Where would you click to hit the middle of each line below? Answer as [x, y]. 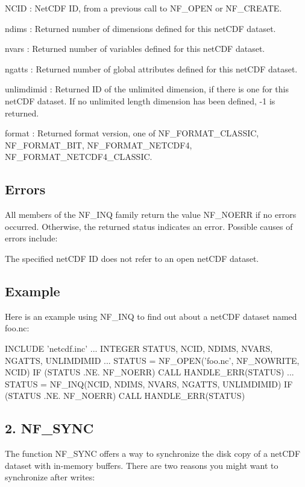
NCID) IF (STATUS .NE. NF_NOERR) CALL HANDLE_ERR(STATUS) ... [149, 372]
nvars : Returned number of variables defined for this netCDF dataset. [135, 49]
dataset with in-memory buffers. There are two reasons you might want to [142, 465]
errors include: [31, 238]
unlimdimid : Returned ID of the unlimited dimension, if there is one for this [147, 89]
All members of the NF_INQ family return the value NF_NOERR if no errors [151, 215]
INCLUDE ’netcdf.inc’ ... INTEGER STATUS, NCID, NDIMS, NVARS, [139, 348]
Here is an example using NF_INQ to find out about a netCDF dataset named [151, 316]
